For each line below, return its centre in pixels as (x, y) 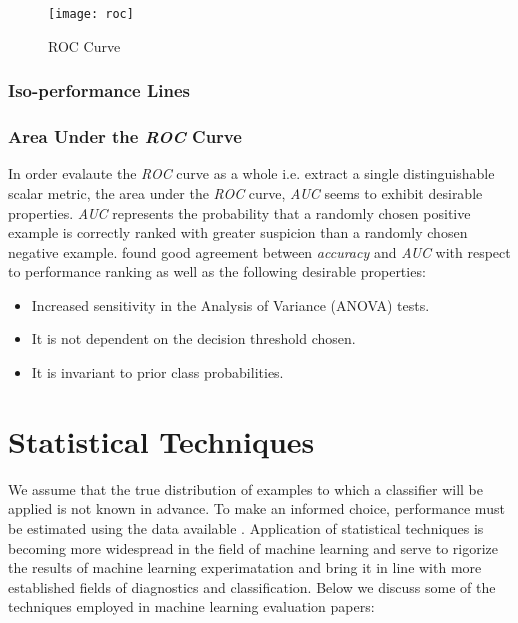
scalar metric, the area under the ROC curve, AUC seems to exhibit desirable (245, 192)
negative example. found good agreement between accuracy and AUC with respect (259, 251)
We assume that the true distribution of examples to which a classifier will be (246, 488)
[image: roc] (91, 14)
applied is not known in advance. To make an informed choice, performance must (256, 508)
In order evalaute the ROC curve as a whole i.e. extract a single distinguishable (251, 173)
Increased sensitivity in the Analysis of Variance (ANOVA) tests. (230, 304)
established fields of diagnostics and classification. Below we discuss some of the (252, 586)
